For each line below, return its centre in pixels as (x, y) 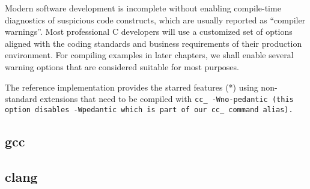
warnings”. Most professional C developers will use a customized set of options (149, 31)
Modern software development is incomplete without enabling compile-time (143, 8)
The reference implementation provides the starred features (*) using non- (141, 87)
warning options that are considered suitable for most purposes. (122, 66)
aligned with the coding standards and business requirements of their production (153, 43)
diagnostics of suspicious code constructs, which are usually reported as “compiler (155, 19)
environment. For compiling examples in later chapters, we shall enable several (149, 55)
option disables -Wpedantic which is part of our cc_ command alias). (149, 109)
